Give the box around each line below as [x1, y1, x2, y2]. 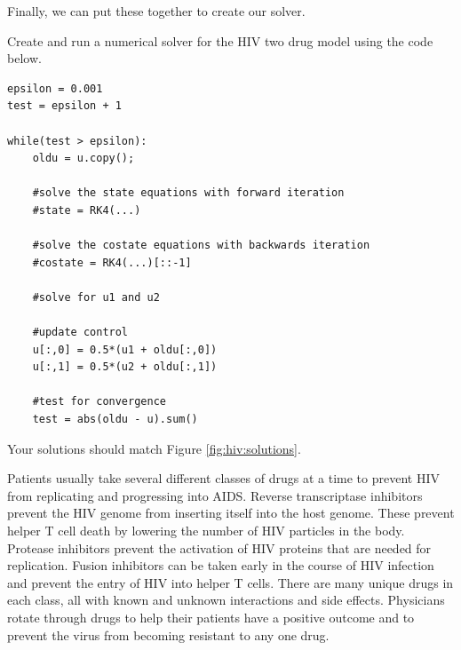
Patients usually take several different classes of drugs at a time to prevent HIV [7, 469, 440, 487]
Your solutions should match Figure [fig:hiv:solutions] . [7, 439, 301, 457]
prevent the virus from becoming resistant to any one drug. [7, 625, 330, 644]
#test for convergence [32, 395, 166, 408]
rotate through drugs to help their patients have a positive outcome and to [7, 608, 415, 626]
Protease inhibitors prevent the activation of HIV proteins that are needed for [7, 538, 432, 557]
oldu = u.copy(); [32, 152, 135, 165]
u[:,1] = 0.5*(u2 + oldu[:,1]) [32, 361, 218, 374]
